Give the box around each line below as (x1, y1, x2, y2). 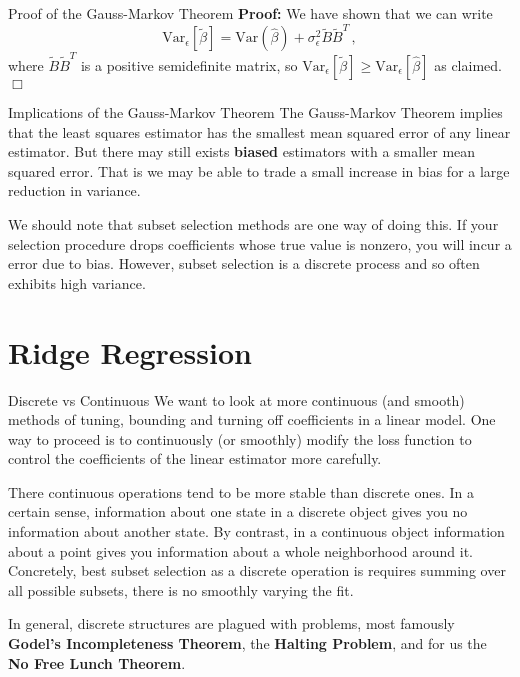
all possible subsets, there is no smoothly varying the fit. (8, 579, 354, 600)
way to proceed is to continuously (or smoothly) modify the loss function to (8, 428, 472, 449)
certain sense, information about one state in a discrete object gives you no (8, 501, 468, 522)
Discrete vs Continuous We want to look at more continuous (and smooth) (8, 389, 465, 410)
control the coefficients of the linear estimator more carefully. (8, 448, 382, 469)
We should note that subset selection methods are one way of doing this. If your (8, 214, 499, 234)
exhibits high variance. (8, 272, 146, 293)
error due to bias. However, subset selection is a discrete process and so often (8, 253, 480, 274)
